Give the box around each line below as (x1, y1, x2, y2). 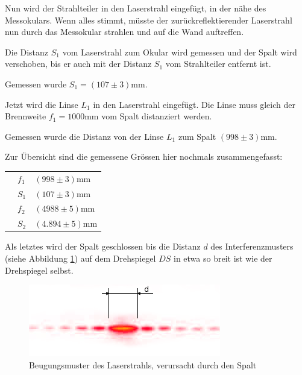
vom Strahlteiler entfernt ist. (165, 57, 271, 70)
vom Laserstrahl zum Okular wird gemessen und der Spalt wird (62, 45, 297, 58)
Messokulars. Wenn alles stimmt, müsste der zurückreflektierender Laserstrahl (5, 13, 292, 26)
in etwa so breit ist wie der (173, 251, 272, 264)
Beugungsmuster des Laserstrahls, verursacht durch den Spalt (29, 358, 257, 371)
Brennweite (5, 110, 46, 122)
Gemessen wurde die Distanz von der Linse (5, 130, 164, 142)
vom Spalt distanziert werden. (101, 110, 212, 122)
